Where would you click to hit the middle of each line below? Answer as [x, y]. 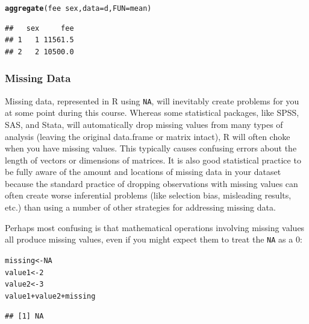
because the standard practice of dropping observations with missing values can [151, 183]
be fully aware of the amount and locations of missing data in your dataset [143, 172]
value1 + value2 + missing [50, 296]
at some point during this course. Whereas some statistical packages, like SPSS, [152, 113]
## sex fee [39, 28]
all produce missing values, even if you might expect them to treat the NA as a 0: [154, 239]
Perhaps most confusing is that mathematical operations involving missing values [155, 227]
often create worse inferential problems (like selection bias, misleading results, [148, 195]
